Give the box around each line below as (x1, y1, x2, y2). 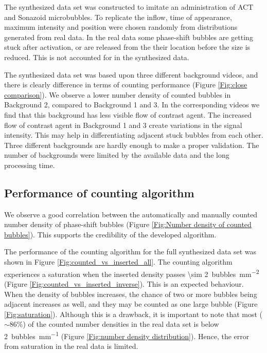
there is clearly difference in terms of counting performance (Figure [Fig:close (4, 79, 247, 90)
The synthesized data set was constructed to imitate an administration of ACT (4, 2, 254, 12)
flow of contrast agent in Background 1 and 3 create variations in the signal (4, 119, 242, 130)
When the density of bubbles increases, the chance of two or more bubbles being (4, 288, 257, 299)
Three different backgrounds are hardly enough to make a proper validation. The (4, 139, 259, 150)
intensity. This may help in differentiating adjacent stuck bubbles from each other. (4, 129, 263, 140)
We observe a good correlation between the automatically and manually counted (4, 209, 258, 219)
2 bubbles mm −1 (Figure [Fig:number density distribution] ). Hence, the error (4, 329, 250, 341)
